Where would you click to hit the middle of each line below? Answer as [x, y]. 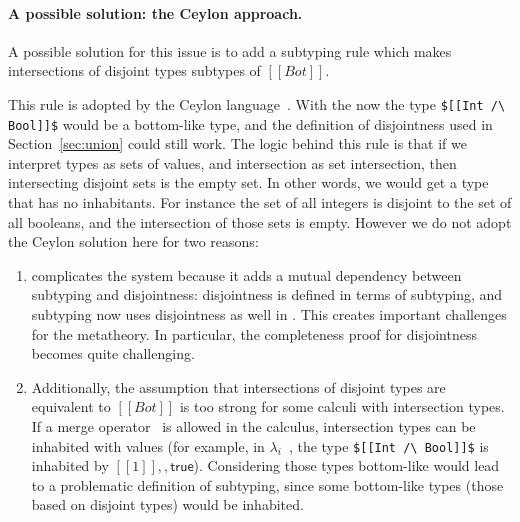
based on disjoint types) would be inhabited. [167, 504]
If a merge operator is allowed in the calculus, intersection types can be [253, 426]
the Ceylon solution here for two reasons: [133, 241]
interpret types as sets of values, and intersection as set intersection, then [232, 162]
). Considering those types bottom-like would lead [346, 465]
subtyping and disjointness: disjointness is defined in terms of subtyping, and [267, 294]
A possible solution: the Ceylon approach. [155, 12]
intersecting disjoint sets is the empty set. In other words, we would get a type [248, 182]
